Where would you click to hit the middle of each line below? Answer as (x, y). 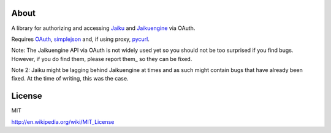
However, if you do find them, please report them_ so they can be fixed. (102, 59)
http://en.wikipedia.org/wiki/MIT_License (63, 121)
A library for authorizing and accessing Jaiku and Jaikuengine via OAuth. (103, 28)
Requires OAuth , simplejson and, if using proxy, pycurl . (81, 39)
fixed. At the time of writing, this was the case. (70, 79)
